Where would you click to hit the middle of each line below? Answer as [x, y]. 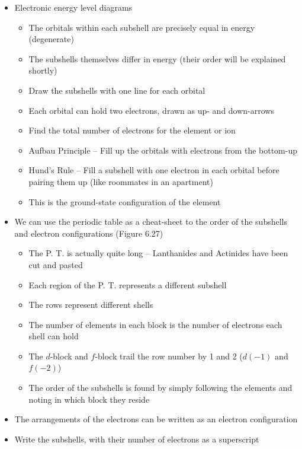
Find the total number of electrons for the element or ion [132, 130]
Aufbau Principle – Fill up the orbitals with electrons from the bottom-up [163, 150]
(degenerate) [51, 39]
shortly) [43, 70]
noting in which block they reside [89, 399]
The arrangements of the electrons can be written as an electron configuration [156, 419]
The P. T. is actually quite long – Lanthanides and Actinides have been [158, 253]
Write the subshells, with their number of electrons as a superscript [137, 439]
